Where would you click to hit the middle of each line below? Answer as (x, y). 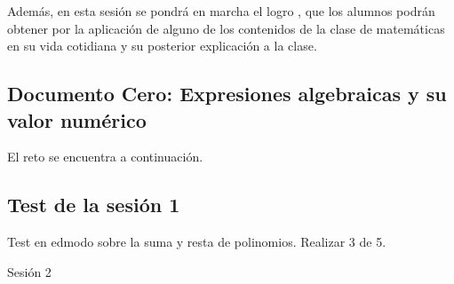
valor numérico (77, 119)
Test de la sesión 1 (94, 205)
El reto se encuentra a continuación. (105, 157)
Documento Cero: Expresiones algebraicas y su (227, 94)
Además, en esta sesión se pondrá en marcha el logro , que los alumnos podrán (221, 11)
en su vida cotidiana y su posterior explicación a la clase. (162, 46)
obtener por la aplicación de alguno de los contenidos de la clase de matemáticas (226, 28)
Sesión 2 (29, 271)
